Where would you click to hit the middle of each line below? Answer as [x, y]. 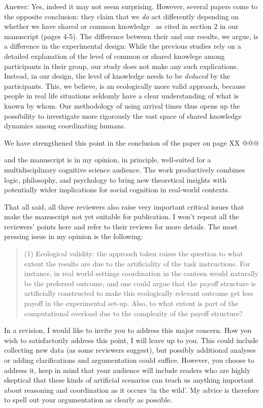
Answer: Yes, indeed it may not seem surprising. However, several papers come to [131, 6]
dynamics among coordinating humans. [65, 126]
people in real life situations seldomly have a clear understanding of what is [122, 96]
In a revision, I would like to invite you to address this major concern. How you [128, 330]
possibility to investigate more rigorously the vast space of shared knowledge [123, 115]
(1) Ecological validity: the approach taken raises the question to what [134, 253]
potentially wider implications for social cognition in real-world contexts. [117, 190]
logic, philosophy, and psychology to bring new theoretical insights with [115, 179]
